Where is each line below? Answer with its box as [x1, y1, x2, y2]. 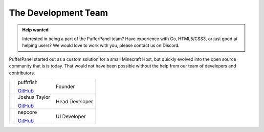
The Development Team [9, 7, 109, 18]
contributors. [9, 70, 35, 76]
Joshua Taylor [18, 93, 51, 100]
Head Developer [55, 98, 93, 105]
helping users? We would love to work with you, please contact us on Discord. [22, 43, 180, 48]
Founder [55, 83, 75, 90]
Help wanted [22, 27, 49, 33]
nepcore [18, 109, 37, 115]
